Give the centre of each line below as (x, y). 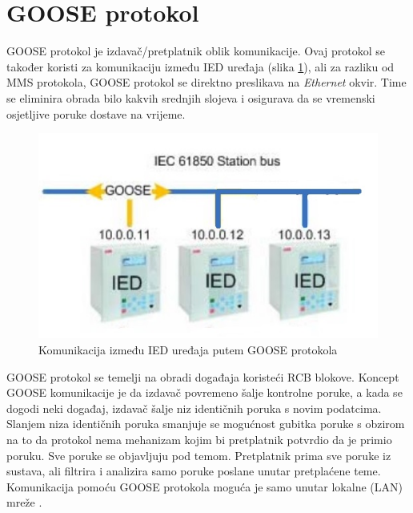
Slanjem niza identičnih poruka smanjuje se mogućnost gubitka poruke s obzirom (206, 424)
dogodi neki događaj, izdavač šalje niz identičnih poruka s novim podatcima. (194, 408)
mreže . (24, 502)
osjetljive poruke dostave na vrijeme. (96, 113)
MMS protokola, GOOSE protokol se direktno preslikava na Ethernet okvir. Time (206, 82)
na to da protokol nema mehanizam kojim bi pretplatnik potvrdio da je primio (199, 440)
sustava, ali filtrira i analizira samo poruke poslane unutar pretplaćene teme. (194, 471)
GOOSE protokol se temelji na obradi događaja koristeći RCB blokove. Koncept (203, 376)
